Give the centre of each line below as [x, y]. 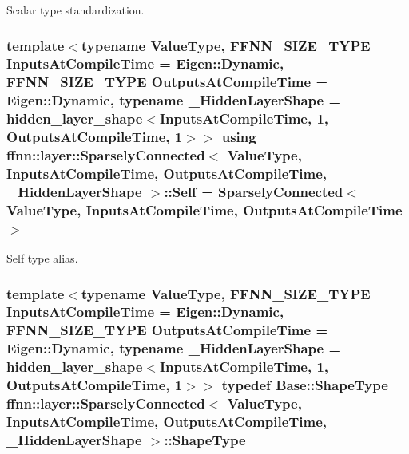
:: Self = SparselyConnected [254, 191]
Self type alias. [42, 258]
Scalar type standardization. [75, 10]
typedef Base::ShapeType [305, 385]
